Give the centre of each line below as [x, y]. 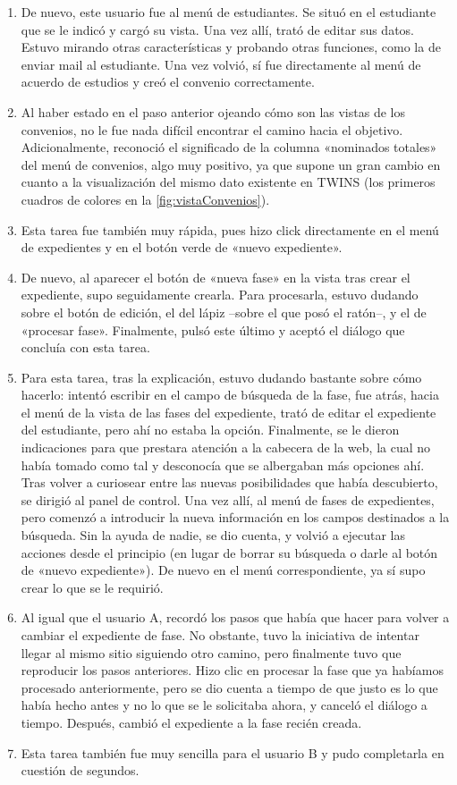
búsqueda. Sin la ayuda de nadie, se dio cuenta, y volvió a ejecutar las [213, 535]
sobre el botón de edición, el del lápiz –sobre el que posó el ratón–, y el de [224, 312]
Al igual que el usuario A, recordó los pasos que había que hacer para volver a [235, 617]
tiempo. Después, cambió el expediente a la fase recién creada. [191, 722]
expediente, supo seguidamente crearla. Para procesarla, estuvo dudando [220, 295]
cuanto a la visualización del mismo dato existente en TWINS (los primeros [228, 182]
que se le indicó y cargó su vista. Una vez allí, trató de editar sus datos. [218, 29]
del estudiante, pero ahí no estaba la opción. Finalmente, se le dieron [210, 430]
